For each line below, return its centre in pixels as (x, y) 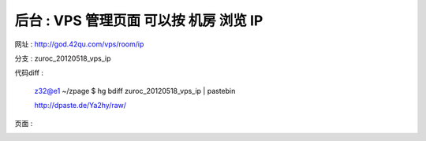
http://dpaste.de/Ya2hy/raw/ (80, 106)
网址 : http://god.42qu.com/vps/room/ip (79, 44)
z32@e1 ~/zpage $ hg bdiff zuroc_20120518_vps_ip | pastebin (135, 91)
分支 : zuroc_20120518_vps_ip (63, 58)
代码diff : (29, 73)
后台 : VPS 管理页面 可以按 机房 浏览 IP (139, 20)
